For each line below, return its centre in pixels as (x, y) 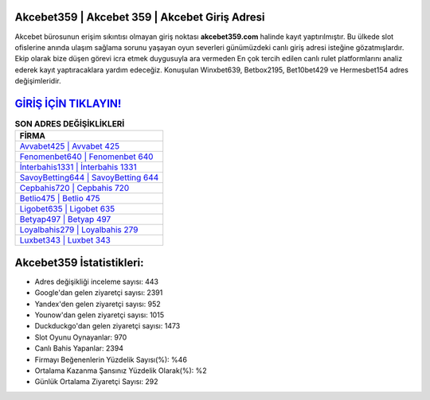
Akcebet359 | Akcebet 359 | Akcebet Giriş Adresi (140, 17)
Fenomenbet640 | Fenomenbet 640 (86, 157)
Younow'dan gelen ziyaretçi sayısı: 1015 (100, 315)
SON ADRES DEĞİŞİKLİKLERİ (70, 124)
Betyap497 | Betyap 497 (65, 219)
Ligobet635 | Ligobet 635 (67, 209)
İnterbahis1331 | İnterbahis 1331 (78, 167)
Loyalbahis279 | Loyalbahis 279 (79, 230)
